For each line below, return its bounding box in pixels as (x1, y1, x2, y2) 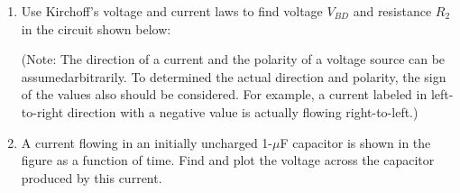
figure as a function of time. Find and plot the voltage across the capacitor (21, 151, 435, 170)
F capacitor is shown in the (280, 133, 431, 152)
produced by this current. (21, 168, 162, 187)
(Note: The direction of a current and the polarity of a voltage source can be (21, 50, 446, 69)
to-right (21, 102, 64, 121)
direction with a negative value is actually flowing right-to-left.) (67, 102, 419, 121)
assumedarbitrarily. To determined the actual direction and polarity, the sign (21, 67, 446, 86)
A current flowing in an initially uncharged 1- (21, 133, 273, 152)
